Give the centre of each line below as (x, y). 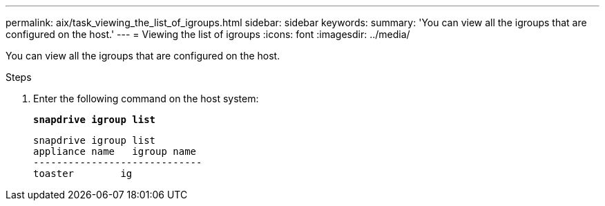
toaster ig (83, 174)
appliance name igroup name (115, 151)
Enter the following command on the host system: (146, 99)
